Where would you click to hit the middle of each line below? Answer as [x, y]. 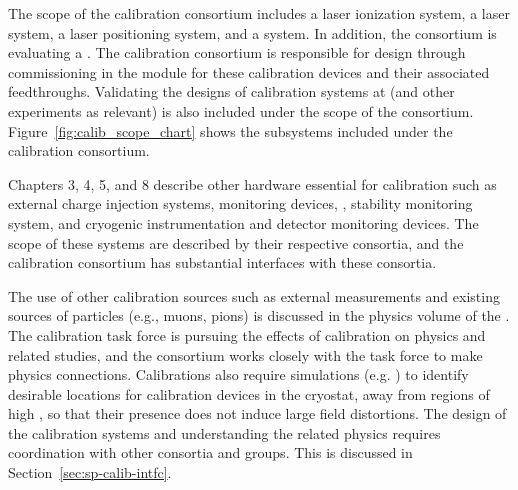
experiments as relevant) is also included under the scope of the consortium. [241, 110]
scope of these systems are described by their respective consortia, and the [236, 242]
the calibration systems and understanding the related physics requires [224, 432]
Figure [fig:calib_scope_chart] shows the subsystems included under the [230, 130]
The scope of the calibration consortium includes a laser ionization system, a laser [259, 13]
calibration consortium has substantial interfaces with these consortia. [222, 262]
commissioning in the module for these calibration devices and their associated [249, 71]
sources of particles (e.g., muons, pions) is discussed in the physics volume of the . [259, 315]
